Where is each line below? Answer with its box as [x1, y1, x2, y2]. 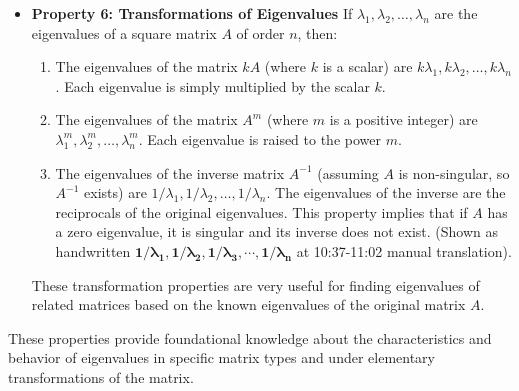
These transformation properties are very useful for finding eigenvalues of [31, 274, 480, 295]
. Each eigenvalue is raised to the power [138, 128, 381, 149]
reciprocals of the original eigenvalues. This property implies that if [55, 201, 468, 222]
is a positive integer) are [329, 109, 478, 130]
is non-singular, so [398, 162, 510, 183]
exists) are [84, 182, 147, 203]
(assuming [317, 162, 379, 183]
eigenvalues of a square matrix [31, 22, 217, 43]
